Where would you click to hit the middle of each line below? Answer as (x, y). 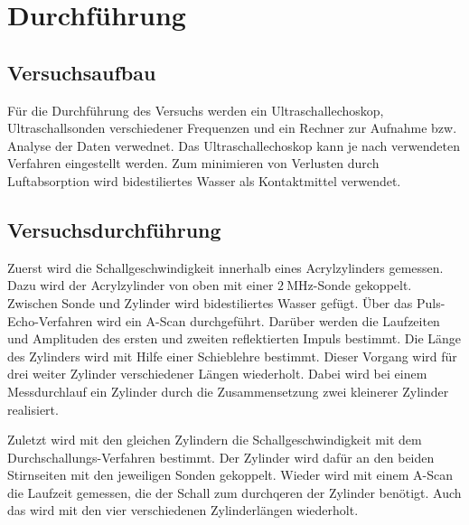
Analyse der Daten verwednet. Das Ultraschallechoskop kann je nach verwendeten (234, 145)
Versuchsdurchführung (114, 229)
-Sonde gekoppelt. (362, 285)
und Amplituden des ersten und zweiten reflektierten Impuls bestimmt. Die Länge (234, 338)
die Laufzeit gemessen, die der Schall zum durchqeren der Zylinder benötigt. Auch (234, 492)
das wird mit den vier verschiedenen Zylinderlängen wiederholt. (183, 510)
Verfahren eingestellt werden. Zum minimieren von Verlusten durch (193, 163)
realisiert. (33, 409)
